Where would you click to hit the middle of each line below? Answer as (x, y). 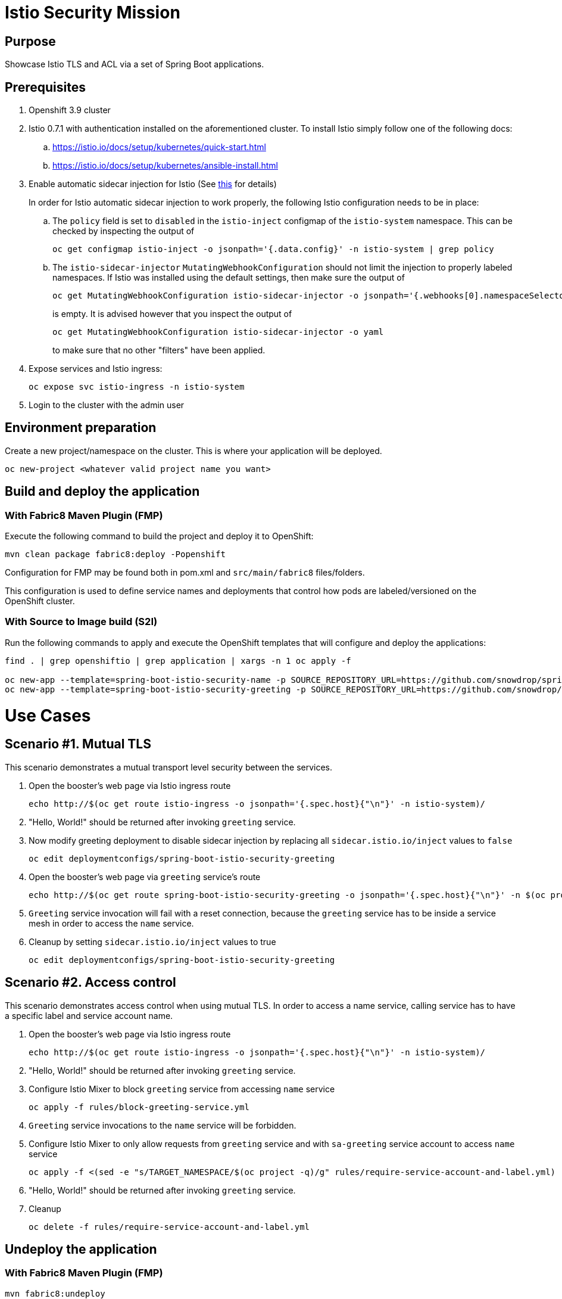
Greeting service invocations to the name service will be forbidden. (163, 1125)
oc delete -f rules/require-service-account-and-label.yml (169, 1227)
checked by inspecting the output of (124, 231)
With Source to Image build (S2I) (81, 622)
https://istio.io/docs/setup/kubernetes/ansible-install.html (165, 166)
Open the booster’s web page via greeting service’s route (145, 877)
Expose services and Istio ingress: (96, 369)
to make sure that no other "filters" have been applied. (159, 350)
